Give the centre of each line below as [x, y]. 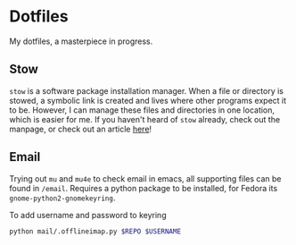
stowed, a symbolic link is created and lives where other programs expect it [148, 100]
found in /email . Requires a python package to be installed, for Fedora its [144, 188]
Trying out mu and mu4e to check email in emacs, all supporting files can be [146, 178]
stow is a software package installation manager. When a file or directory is [146, 90]
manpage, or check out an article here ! [81, 129]
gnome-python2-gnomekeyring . [62, 198]
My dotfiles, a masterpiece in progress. [81, 41]
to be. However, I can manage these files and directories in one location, [142, 110]
